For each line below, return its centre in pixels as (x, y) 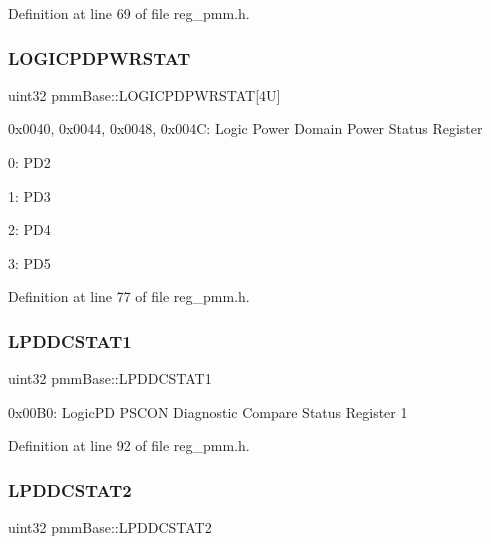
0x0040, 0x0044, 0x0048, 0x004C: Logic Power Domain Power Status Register (245, 128)
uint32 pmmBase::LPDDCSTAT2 (110, 527)
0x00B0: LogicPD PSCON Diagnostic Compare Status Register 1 (208, 411)
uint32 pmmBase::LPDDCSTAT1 (110, 378)
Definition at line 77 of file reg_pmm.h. (129, 296)
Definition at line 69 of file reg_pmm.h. (129, 13)
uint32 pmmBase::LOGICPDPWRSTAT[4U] (144, 94)
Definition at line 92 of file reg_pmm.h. (129, 445)
